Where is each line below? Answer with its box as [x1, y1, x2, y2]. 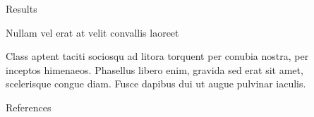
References [6, 99, 52, 114]
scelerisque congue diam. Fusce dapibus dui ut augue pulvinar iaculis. [6, 76, 306, 91]
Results [6, 1, 37, 16]
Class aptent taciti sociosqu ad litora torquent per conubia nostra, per [6, 49, 309, 63]
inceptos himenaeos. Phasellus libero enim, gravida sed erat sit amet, [6, 62, 303, 77]
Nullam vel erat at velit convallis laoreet [6, 25, 179, 39]
